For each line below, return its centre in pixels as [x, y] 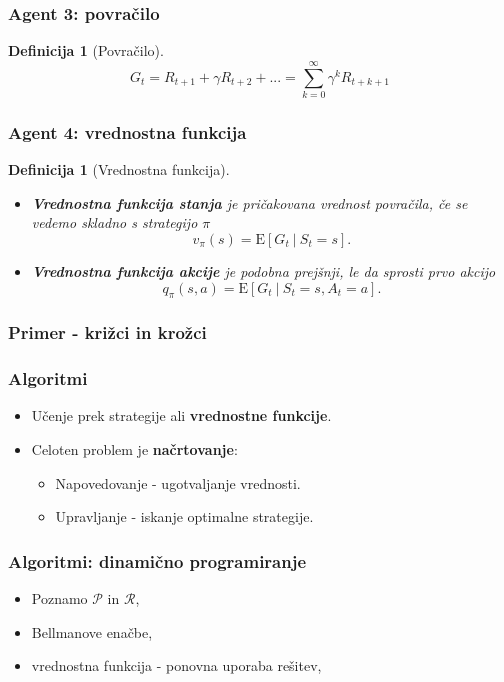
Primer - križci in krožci [107, 332]
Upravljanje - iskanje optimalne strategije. [184, 516]
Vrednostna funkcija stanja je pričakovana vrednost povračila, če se [249, 202]
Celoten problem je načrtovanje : [134, 448]
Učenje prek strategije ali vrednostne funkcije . [181, 415]
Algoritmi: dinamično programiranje [157, 560]
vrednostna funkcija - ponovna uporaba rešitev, [176, 665]
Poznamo [59, 597]
